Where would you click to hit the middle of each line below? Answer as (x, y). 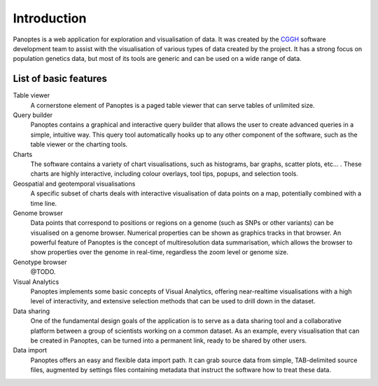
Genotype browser (40, 262)
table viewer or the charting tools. (79, 144)
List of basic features (60, 79)
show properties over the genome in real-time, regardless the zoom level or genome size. (159, 252)
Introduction (50, 18)
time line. (44, 203)
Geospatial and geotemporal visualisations (74, 184)
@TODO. (43, 272)
